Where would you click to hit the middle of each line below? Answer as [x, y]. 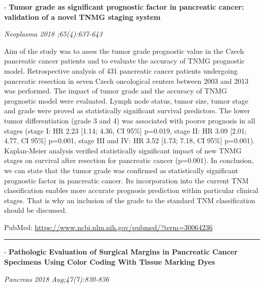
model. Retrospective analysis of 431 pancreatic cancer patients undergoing [121, 70]
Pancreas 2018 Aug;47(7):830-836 [57, 279]
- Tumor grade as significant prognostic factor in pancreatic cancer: [124, 7]
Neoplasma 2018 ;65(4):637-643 [53, 34]
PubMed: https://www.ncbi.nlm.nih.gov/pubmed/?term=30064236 [108, 227]
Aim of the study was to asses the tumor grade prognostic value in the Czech [124, 51]
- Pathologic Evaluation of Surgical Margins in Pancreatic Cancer [121, 252]
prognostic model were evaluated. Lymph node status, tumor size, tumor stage [126, 100]
